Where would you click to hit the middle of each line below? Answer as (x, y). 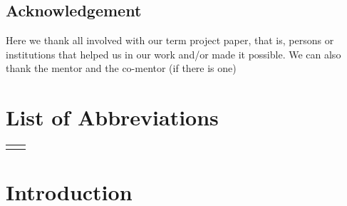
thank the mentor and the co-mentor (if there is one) (121, 68)
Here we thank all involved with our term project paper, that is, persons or (170, 40)
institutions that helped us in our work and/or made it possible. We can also (173, 54)
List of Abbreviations (112, 117)
